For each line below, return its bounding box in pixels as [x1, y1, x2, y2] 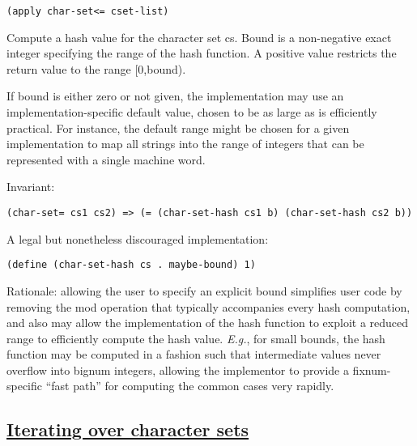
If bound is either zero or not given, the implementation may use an [6, 87, 344, 104]
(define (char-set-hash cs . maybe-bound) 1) [6, 259, 256, 271]
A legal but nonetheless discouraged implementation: [6, 230, 269, 247]
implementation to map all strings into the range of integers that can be [6, 135, 364, 152]
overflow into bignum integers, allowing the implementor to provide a [6, 361, 349, 378]
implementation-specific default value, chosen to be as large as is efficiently [6, 104, 377, 121]
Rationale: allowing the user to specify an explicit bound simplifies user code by [6, 282, 402, 299]
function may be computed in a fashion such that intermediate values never [6, 346, 381, 363]
